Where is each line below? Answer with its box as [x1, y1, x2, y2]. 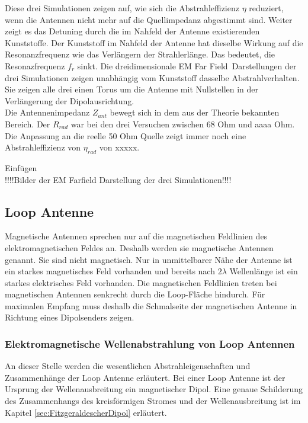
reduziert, [249, 2, 284, 14]
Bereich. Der [5, 117, 50, 130]
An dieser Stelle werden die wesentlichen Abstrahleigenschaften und [5, 360, 251, 372]
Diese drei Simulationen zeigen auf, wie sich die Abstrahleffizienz [5, 2, 239, 14]
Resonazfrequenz [5, 59, 65, 72]
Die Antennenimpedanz [5, 106, 90, 118]
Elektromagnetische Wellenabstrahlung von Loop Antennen [5, 336, 295, 351]
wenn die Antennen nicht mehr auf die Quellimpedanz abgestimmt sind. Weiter [5, 13, 293, 25]
